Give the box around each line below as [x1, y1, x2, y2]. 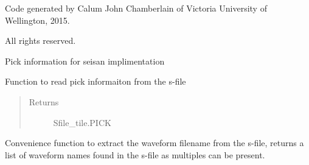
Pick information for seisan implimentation [5, 54, 165, 67]
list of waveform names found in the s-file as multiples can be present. [5, 148, 265, 161]
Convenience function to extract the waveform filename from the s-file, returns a [5, 136, 304, 149]
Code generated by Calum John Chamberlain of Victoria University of [5, 2, 267, 14]
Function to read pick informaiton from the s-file [5, 75, 186, 88]
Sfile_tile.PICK [53, 116, 111, 128]
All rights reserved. [5, 34, 76, 47]
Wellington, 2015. [5, 13, 70, 26]
